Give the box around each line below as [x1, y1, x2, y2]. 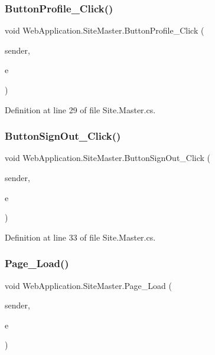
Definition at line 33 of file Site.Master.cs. [5, 231, 156, 243]
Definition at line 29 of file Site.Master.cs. [5, 103, 156, 116]
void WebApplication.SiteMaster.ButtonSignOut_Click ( [5, 152, 211, 164]
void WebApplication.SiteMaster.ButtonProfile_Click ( [5, 24, 204, 37]
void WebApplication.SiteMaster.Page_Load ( [5, 279, 172, 291]
